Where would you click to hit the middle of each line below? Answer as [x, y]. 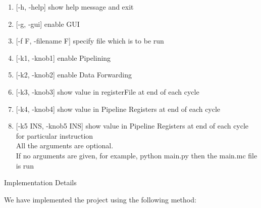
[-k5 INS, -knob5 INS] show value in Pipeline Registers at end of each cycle [132, 126]
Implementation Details [40, 182]
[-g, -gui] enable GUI [48, 24]
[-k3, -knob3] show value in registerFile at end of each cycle [108, 91]
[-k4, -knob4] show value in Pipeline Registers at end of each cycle [118, 109]
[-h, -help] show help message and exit [75, 7]
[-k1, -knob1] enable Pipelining [63, 57]
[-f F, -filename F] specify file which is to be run [90, 41]
